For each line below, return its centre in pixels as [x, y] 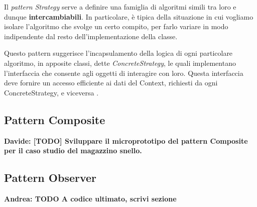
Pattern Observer [50, 178]
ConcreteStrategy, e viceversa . [51, 92]
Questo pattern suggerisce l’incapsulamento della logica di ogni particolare [118, 53]
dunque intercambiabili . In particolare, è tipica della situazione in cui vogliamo [129, 16]
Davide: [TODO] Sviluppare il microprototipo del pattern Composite [126, 140]
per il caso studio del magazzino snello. [73, 150]
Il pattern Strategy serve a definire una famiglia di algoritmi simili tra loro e [120, 7]
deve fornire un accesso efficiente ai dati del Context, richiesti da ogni [111, 83]
